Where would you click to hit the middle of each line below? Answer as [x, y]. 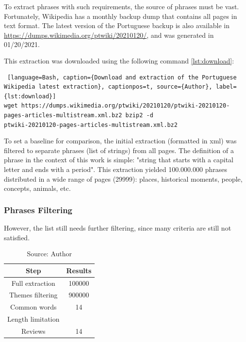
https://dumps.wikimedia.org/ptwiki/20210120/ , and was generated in [109, 35]
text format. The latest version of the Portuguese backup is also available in [117, 25]
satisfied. [17, 237]
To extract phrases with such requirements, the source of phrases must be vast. [122, 6]
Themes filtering [33, 295]
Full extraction [33, 283]
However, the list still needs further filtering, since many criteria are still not [118, 227]
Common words [33, 307]
